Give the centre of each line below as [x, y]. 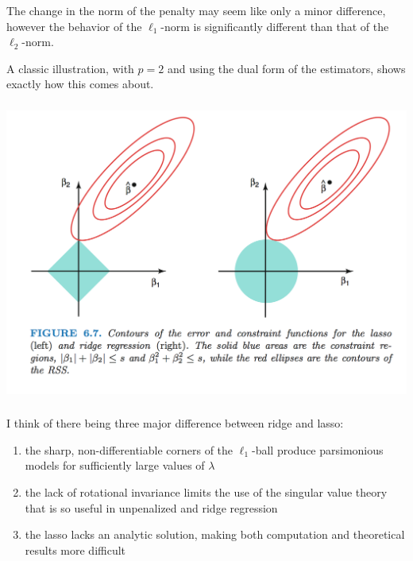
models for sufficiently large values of [115, 465]
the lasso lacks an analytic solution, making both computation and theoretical [215, 534]
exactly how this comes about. [80, 84]
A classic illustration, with [70, 68]
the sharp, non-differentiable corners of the [129, 449]
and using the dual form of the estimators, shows [286, 68]
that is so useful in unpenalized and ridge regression [151, 507]
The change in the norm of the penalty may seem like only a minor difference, [196, 10]
